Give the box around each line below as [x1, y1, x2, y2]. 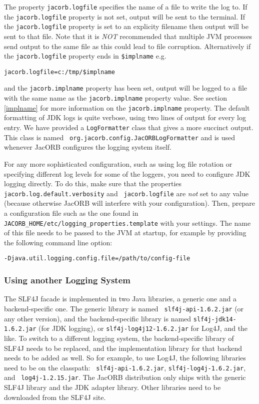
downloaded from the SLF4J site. [4, 391, 106, 402]
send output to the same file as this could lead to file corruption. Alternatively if [4, 41, 251, 51]
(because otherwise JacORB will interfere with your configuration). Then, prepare [4, 198, 255, 208]
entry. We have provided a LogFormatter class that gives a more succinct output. [4, 122, 253, 133]
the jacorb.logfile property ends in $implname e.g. [4, 51, 166, 61]
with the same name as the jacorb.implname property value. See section [4, 93, 227, 103]
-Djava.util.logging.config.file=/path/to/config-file [4, 255, 190, 262]
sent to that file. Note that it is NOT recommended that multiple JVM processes [4, 31, 252, 41]
